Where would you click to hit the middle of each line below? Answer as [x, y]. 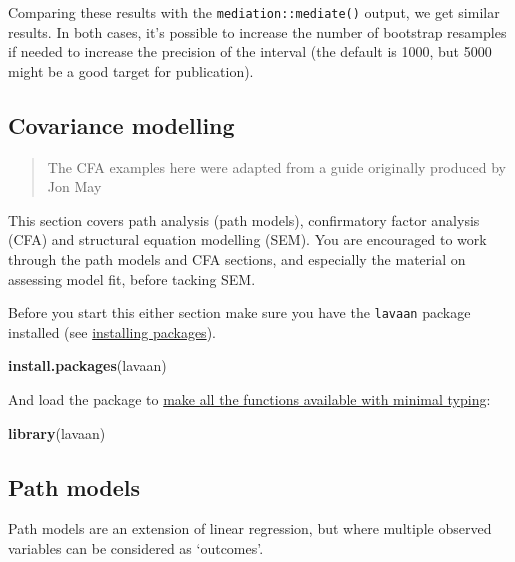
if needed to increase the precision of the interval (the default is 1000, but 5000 [250, 51]
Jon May [74, 186]
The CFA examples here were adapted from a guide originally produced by [276, 166]
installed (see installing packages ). [112, 331]
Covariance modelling [121, 124]
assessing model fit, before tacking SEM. [132, 278]
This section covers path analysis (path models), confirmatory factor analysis [244, 219]
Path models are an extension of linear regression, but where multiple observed [250, 528]
